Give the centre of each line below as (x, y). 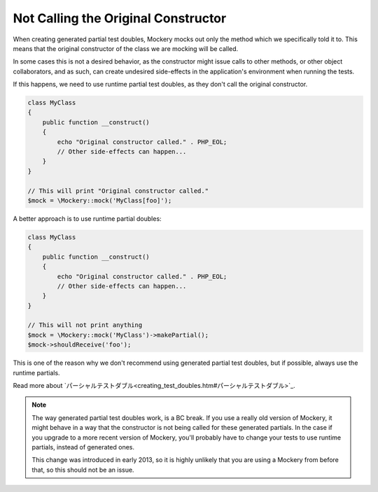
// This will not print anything (85, 325)
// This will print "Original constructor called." (118, 191)
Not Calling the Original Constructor (120, 18)
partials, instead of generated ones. (83, 447)
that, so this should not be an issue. (83, 470)
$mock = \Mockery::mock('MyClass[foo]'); (100, 200)
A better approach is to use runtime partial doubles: (87, 218)
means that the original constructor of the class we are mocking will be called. (126, 48)
